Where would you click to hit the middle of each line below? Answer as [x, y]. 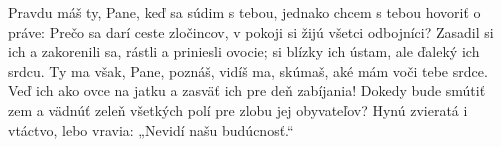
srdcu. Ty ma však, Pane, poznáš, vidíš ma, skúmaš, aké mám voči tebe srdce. [248, 70]
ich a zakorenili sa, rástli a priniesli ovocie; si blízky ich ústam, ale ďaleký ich [244, 51]
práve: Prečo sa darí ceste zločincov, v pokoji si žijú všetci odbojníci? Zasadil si [251, 31]
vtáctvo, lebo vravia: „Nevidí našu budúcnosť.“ [151, 129]
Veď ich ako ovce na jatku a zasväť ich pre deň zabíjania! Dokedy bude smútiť [247, 90]
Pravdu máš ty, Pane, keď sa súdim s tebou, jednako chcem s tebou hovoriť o [244, 12]
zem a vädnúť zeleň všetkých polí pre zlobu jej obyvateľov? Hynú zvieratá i [238, 109]
